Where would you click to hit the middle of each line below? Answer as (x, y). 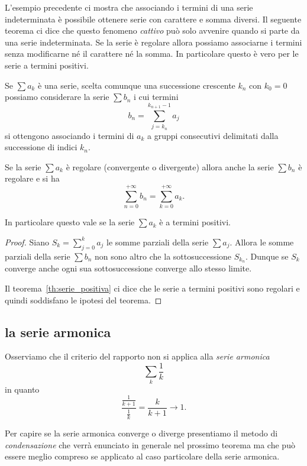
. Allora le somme (262, 242)
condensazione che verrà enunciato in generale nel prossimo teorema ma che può (150, 444)
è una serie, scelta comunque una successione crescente (137, 85)
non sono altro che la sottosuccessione (163, 256)
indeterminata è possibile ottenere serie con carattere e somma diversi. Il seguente (153, 19)
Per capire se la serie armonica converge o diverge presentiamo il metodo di (141, 433)
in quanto (22, 389)
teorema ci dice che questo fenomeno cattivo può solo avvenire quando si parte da (152, 30)
